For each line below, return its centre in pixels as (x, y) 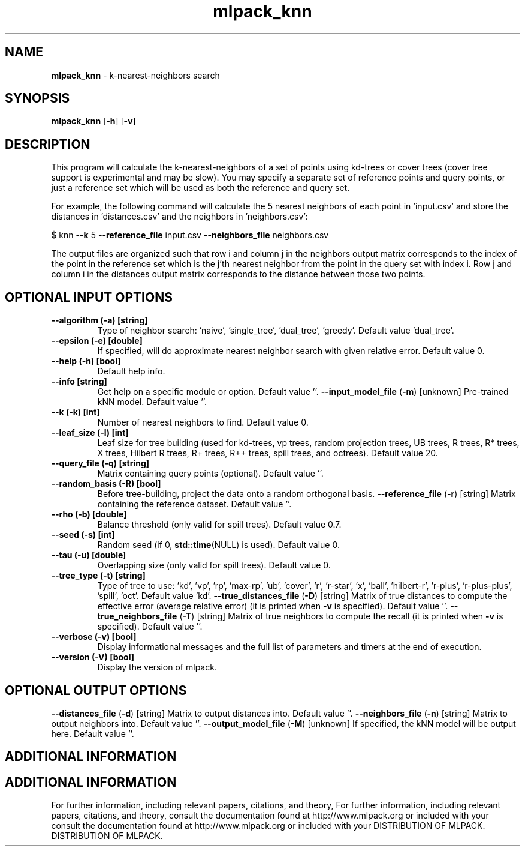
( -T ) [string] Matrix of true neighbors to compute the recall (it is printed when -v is (341, 616)
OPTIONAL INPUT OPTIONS (89, 297)
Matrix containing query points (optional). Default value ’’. (210, 474)
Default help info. (131, 371)
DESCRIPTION (48, 144)
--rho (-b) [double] (89, 514)
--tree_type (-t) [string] (98, 576)
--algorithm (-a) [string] (99, 320)
